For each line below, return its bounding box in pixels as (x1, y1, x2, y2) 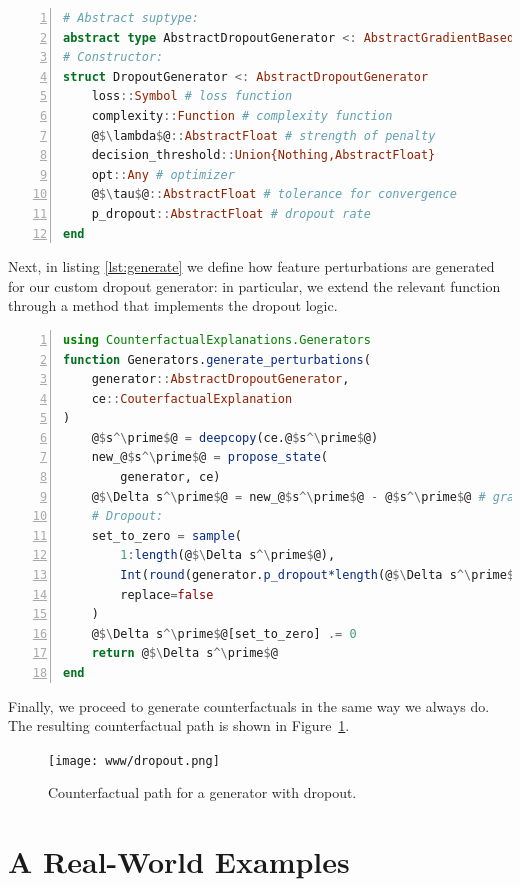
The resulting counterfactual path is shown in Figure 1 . (8, 715, 350, 736)
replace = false (120, 587, 214, 602)
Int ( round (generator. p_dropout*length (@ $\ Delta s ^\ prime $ (120, 568, 515, 583)
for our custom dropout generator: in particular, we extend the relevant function (8, 275, 501, 296)
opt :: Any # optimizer (91, 167, 235, 182)
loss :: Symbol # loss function (91, 89, 293, 104)
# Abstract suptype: (63, 11, 200, 25)
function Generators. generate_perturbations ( (63, 352, 371, 367)
